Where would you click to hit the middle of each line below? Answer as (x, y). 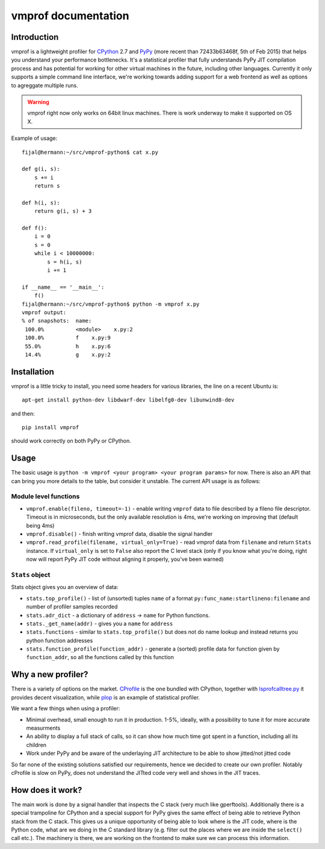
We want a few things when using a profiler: (66, 709)
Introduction (35, 37)
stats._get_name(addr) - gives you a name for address (100, 623)
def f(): (35, 228)
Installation (32, 372)
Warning (38, 102)
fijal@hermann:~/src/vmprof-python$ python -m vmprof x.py (111, 304)
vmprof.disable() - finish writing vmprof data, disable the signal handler (119, 534)
